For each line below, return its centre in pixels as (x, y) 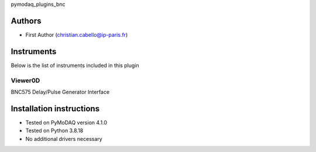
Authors (26, 21)
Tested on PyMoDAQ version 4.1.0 (66, 122)
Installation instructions (55, 109)
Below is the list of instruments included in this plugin (75, 65)
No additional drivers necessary (64, 139)
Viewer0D (25, 80)
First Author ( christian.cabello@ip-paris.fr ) (77, 34)
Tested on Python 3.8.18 (54, 130)
